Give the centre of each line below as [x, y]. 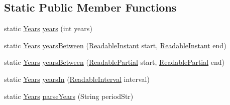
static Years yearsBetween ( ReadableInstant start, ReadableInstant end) [115, 45]
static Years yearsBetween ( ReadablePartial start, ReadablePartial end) [114, 62]
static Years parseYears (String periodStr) [69, 96]
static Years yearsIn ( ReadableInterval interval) [77, 79]
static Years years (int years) [48, 28]
